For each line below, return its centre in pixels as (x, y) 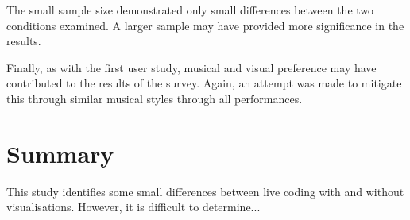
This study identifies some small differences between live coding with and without (205, 191)
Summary (60, 153)
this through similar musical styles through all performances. (155, 98)
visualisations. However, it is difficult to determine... (133, 207)
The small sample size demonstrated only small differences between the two (190, 10)
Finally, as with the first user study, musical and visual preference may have (191, 67)
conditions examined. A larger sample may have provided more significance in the (205, 25)
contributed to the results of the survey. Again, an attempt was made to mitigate (204, 83)
